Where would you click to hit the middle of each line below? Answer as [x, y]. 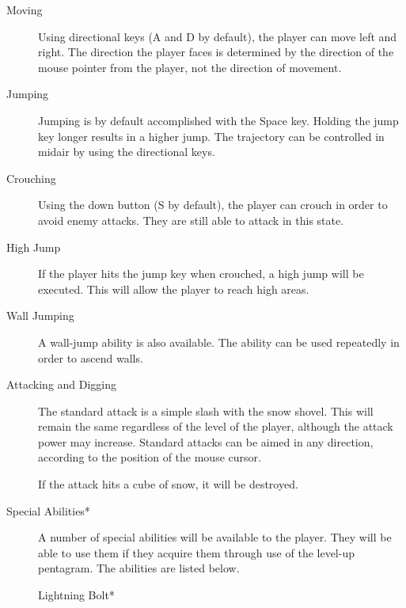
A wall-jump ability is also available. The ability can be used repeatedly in [219, 342]
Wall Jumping [40, 315]
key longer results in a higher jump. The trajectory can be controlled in [211, 136]
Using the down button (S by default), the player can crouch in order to [213, 205]
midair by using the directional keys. [127, 152]
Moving [25, 9]
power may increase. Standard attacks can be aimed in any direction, [206, 441]
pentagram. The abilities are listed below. [139, 568]
